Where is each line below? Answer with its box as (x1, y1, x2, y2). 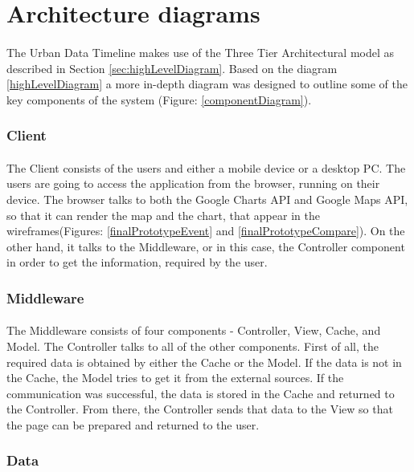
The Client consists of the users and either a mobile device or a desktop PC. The (6, 159, 406, 176)
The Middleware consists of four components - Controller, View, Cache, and (6, 322, 381, 339)
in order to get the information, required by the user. (6, 254, 268, 271)
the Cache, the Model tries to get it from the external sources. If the (6, 369, 344, 386)
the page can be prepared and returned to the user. (6, 416, 260, 433)
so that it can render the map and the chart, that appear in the (6, 206, 320, 223)
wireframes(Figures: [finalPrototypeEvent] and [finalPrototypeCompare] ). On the (6, 222, 405, 239)
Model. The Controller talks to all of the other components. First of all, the (6, 337, 379, 354)
